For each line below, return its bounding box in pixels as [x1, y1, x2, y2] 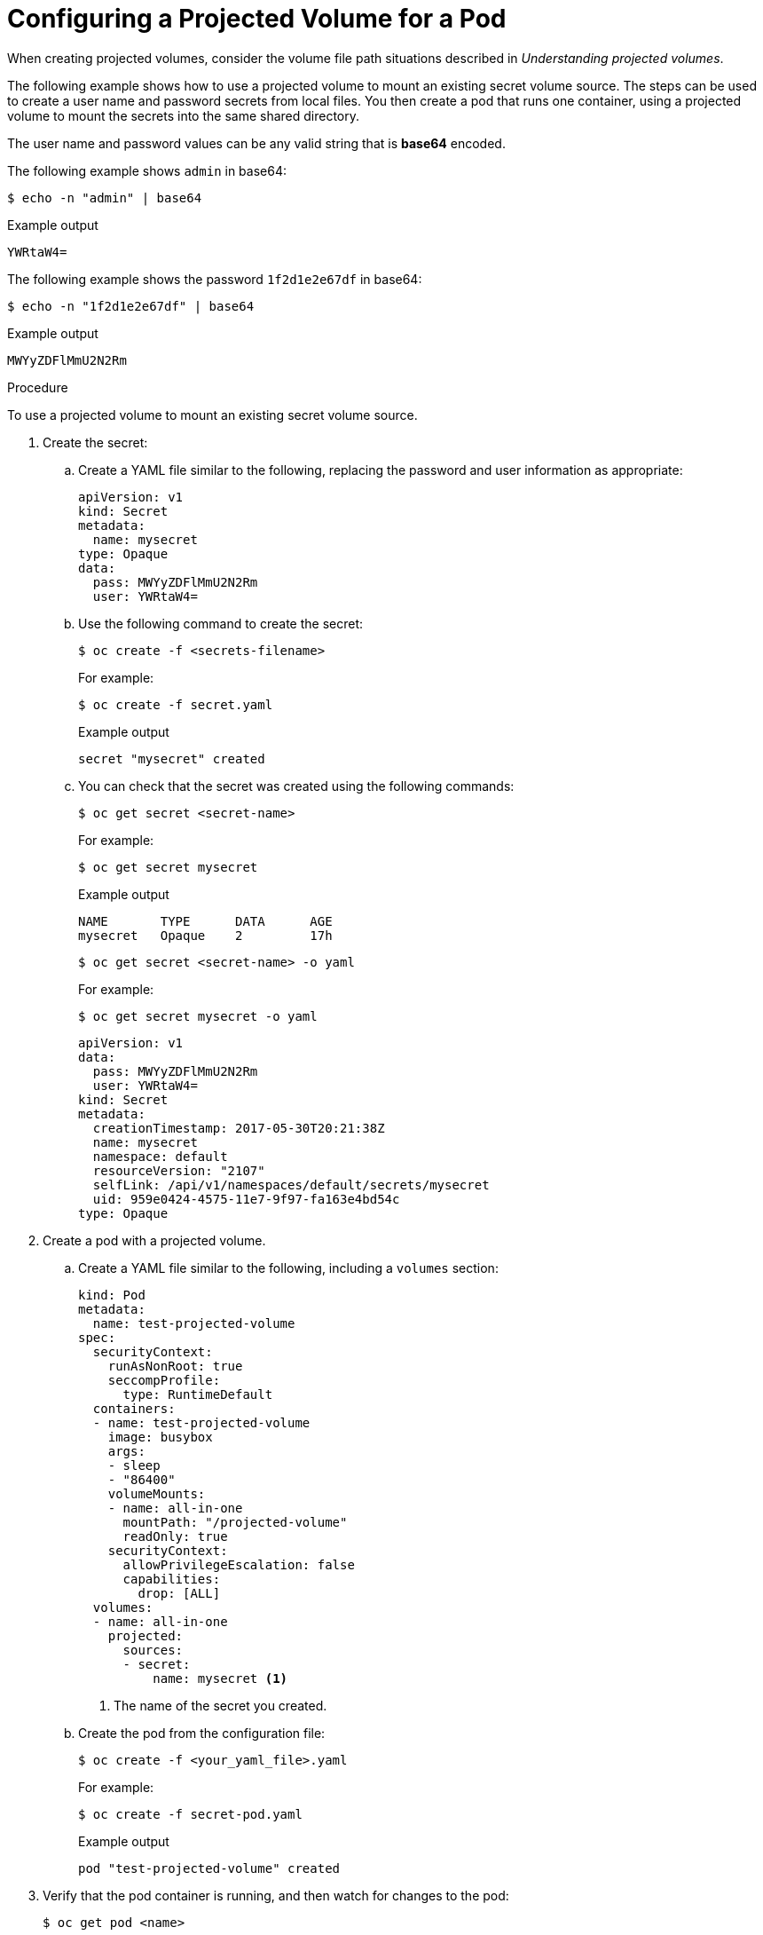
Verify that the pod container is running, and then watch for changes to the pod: [43, 1887, 509, 1903]
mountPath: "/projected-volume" [122, 1514, 348, 1529]
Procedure [7, 379, 68, 395]
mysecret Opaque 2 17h [78, 928, 333, 943]
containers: [92, 1401, 176, 1416]
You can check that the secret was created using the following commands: [78, 778, 515, 794]
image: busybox [107, 1429, 213, 1444]
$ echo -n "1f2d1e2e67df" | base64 [7, 298, 255, 313]
